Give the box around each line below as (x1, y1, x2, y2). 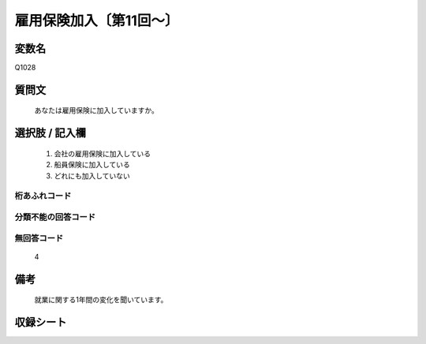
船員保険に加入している (54, 160, 130, 170)
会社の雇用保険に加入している (54, 148, 151, 158)
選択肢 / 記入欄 (14, 126, 87, 140)
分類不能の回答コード (14, 211, 96, 222)
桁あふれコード (14, 190, 72, 201)
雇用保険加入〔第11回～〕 (14, 12, 179, 29)
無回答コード (14, 233, 64, 244)
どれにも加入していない (54, 170, 130, 181)
